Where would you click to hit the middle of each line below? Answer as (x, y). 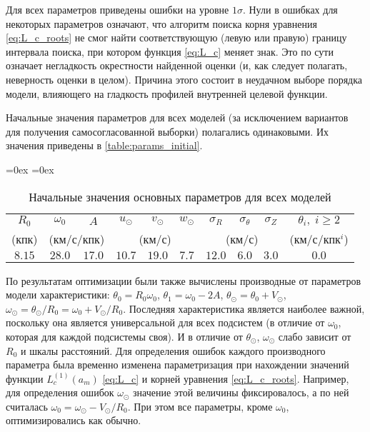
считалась (27, 406)
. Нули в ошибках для (290, 9)
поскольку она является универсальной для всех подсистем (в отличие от (165, 322)
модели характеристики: (58, 295)
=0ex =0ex (30, 169)
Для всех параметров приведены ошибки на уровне (117, 9)
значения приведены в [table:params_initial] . (104, 145)
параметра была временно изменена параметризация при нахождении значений (177, 365)
